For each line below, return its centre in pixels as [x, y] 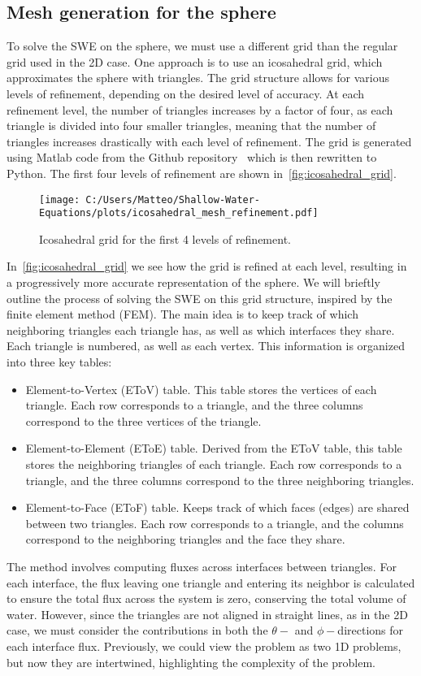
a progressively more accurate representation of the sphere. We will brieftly [193, 282]
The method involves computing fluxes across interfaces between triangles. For [202, 566]
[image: [60, 199]
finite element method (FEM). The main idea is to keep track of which [182, 314]
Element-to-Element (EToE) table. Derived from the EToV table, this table [214, 448]
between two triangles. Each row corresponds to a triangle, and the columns [215, 523]
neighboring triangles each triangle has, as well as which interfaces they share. [201, 329]
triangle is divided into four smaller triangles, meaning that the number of [191, 126]
